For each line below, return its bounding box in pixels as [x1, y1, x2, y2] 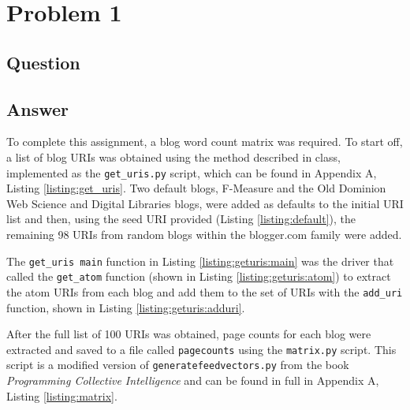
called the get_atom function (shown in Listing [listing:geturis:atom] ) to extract [6, 268, 391, 285]
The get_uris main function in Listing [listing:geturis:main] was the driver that [6, 252, 394, 269]
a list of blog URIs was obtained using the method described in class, [6, 148, 341, 165]
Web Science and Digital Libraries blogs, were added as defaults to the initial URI [6, 195, 404, 211]
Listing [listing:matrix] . [6, 387, 117, 404]
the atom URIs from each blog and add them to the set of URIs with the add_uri [6, 283, 403, 300]
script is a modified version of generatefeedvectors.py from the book [6, 356, 349, 373]
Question [6, 50, 80, 74]
